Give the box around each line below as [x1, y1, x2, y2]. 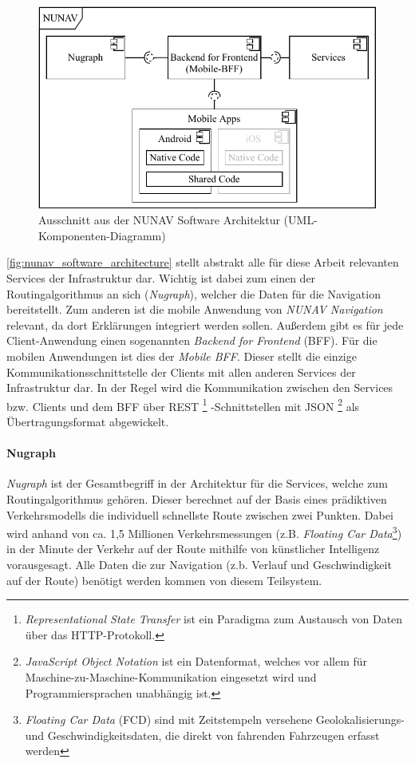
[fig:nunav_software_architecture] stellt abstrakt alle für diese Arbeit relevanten [6, 254, 399, 271]
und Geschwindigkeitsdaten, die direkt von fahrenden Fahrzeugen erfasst [25, 726, 380, 743]
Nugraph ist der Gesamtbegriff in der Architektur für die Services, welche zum [6, 475, 388, 492]
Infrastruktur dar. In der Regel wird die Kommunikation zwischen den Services [6, 379, 393, 396]
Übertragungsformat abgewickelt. [6, 413, 169, 430]
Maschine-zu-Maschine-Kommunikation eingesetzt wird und [25, 669, 317, 686]
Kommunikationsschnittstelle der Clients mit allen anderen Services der [6, 363, 356, 380]
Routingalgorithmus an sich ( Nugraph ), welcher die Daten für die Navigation [6, 285, 381, 302]
